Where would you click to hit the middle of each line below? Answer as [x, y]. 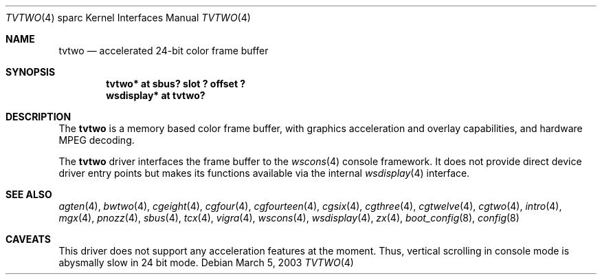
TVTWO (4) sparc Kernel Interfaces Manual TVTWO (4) [128, 18]
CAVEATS [28, 239]
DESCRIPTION [38, 117]
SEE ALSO [29, 194]
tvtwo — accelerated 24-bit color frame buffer [164, 51]
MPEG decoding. [97, 140]
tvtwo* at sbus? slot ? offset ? [176, 84]
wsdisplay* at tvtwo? [156, 95]
